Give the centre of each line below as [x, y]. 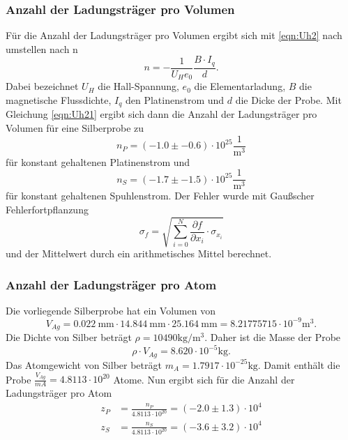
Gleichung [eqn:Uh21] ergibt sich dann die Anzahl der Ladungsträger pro [161, 114]
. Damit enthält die [299, 364]
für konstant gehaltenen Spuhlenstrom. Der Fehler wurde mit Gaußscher [160, 196]
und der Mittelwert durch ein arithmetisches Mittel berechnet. [139, 253]
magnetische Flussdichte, [59, 99]
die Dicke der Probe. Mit [288, 99]
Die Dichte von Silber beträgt [69, 337]
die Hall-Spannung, [138, 86]
